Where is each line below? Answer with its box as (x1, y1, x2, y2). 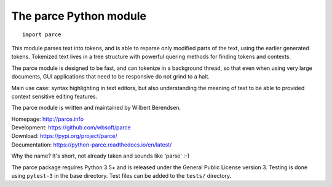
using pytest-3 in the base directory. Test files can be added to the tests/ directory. (11, 172, 232, 180)
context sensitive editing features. (11, 93, 98, 100)
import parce (22, 31, 61, 38)
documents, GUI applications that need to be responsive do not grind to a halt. (11, 73, 210, 80)
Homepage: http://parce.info (11, 115, 84, 123)
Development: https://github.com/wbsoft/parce (11, 124, 132, 131)
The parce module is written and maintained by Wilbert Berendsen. (11, 104, 181, 112)
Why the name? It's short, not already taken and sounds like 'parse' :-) (11, 152, 190, 159)
